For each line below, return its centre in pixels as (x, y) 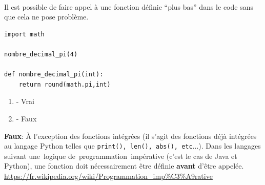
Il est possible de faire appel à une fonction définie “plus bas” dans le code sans (129, 6)
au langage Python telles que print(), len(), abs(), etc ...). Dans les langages (132, 146)
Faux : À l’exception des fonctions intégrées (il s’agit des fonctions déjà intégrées (130, 136)
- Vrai (25, 101)
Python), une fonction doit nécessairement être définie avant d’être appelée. (124, 166)
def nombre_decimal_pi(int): (54, 75)
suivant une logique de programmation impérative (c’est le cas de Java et (121, 156)
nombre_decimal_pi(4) (41, 54)
